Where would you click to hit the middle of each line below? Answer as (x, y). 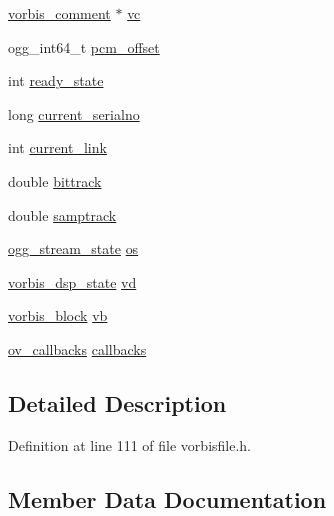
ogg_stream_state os (73, 248)
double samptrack (62, 214)
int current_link (57, 147)
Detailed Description (117, 402)
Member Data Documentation (167, 498)
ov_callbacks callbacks (77, 348)
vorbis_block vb (58, 315)
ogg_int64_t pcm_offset (84, 46)
